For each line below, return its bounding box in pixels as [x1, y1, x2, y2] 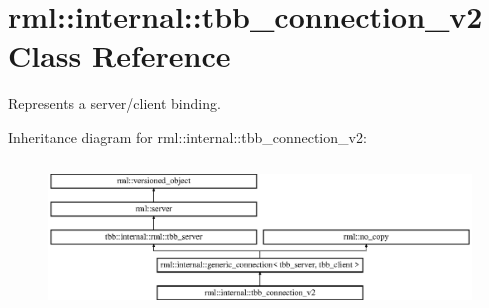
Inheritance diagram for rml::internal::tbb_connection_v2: [8, 126, 367, 147]
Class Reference [8, 35, 231, 76]
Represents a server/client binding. [8, 93, 221, 114]
